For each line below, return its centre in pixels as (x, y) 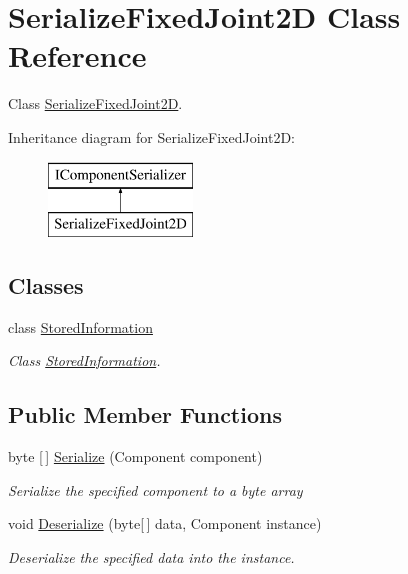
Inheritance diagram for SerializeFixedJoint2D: (151, 136)
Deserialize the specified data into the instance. (151, 557)
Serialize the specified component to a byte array (155, 489)
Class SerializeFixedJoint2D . (95, 103)
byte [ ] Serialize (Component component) (135, 456)
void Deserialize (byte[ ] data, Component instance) (165, 523)
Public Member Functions (145, 414)
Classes (46, 285)
